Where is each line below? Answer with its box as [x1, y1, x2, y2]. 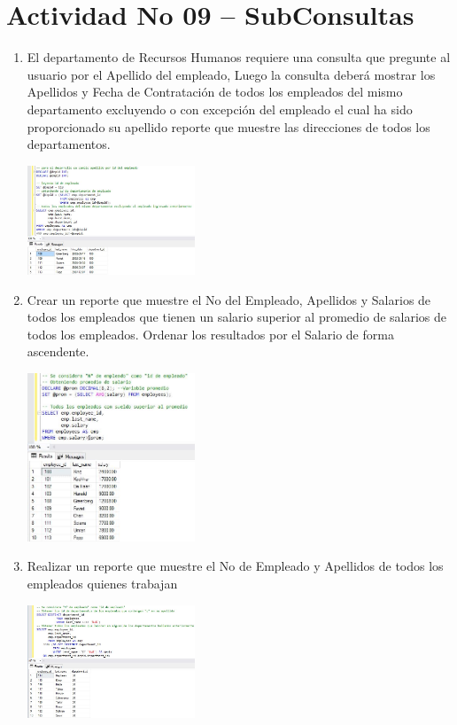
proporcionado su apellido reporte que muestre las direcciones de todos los [27, 117, 430, 136]
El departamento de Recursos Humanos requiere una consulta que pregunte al [27, 48, 451, 66]
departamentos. [27, 135, 111, 153]
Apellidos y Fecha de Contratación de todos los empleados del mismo [27, 82, 403, 101]
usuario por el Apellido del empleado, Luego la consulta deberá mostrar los [27, 65, 436, 83]
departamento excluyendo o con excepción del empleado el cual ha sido [27, 99, 413, 118]
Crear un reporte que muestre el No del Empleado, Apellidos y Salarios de [27, 290, 431, 308]
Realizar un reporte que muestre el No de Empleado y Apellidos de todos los [27, 557, 444, 575]
